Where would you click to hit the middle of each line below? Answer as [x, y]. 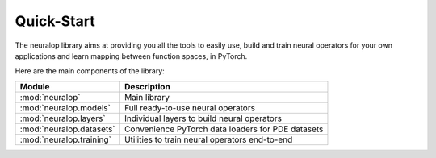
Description [147, 86]
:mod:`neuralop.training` [66, 139]
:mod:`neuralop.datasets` [68, 129]
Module [35, 86]
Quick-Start [55, 21]
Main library [147, 97]
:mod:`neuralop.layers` [63, 118]
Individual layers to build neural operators [203, 118]
